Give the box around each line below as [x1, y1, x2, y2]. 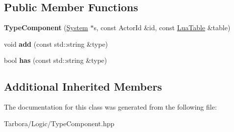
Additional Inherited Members [4, 79, 162, 94]
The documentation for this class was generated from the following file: [4, 102, 217, 112]
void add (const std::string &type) [4, 38, 108, 49]
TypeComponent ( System [4, 22, 88, 33]
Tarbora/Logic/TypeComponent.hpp [4, 118, 115, 128]
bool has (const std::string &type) [4, 55, 107, 65]
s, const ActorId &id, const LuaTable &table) [94, 22, 231, 33]
